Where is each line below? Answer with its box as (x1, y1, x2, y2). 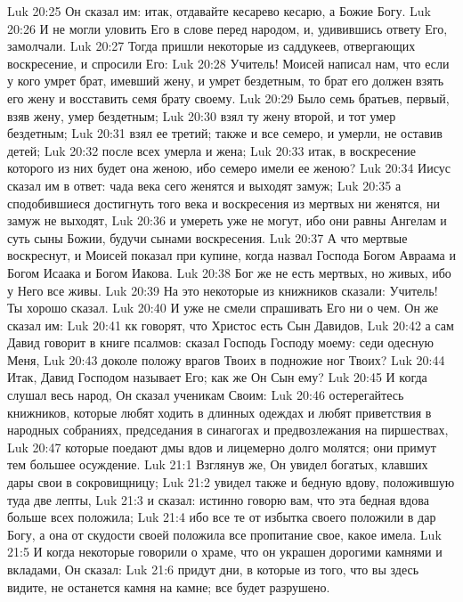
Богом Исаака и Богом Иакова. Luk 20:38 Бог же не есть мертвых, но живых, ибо (7, 263, 451, 281)
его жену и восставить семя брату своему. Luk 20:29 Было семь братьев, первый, (7, 88, 450, 107)
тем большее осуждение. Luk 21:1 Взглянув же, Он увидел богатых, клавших (7, 455, 428, 474)
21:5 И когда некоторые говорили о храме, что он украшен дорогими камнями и (7, 542, 443, 561)
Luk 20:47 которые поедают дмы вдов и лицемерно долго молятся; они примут (7, 437, 436, 456)
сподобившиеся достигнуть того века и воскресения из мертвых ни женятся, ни (7, 193, 441, 212)
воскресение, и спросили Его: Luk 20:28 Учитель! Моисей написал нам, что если (7, 53, 450, 72)
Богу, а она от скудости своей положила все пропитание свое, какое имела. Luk (7, 525, 442, 543)
